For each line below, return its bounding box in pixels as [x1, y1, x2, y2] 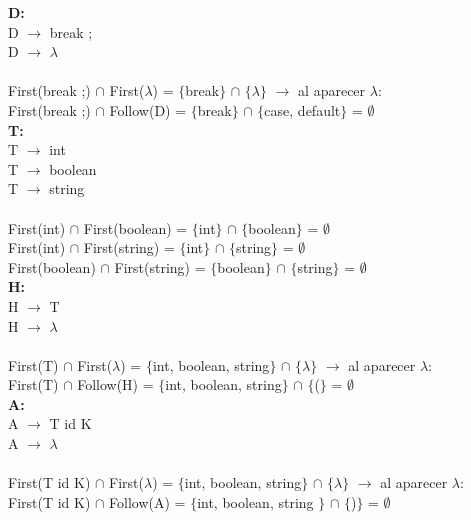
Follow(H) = [77, 374, 154, 395]
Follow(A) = [109, 491, 186, 512]
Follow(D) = [109, 99, 187, 120]
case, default [264, 99, 341, 120]
